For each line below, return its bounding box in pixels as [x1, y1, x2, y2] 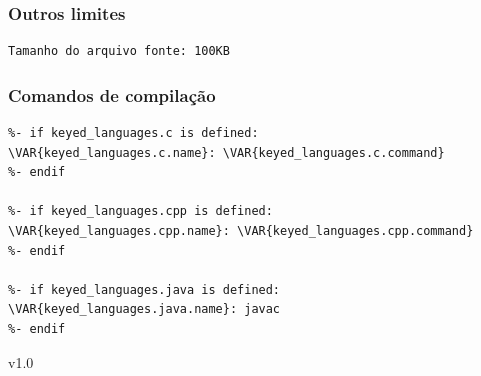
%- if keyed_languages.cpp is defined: [8, 204, 273, 219]
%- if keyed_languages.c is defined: [8, 126, 259, 141]
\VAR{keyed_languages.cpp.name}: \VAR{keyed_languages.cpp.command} [8, 224, 474, 238]
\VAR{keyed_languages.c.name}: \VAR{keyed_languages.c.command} [8, 145, 445, 160]
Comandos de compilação [8, 82, 216, 107]
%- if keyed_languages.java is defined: [8, 282, 281, 297]
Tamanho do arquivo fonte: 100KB [8, 44, 230, 59]
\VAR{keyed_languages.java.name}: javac [8, 302, 281, 317]
